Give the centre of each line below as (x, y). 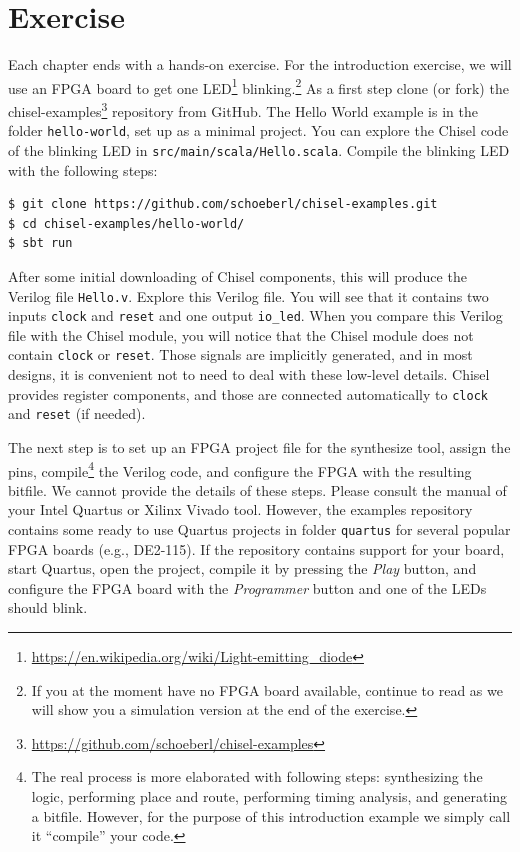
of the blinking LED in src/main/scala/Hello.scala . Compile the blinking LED (259, 149)
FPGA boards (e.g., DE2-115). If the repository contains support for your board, (256, 548)
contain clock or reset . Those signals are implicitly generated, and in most (240, 354)
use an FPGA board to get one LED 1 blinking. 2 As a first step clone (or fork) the (258, 86)
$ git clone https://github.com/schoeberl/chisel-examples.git (223, 204)
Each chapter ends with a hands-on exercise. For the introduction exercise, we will (260, 64)
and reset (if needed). (77, 413)
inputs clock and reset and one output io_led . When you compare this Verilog (255, 315)
